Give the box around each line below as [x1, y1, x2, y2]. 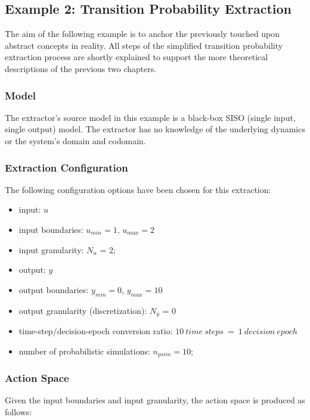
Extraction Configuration [5, 160, 128, 175]
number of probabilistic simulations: [18, 344, 150, 357]
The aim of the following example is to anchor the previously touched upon [5, 27, 280, 40]
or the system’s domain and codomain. [5, 134, 146, 147]
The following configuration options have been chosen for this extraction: [5, 183, 271, 195]
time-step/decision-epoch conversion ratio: [18, 325, 173, 337]
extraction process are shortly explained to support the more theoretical [5, 51, 268, 63]
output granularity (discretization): [18, 304, 147, 316]
